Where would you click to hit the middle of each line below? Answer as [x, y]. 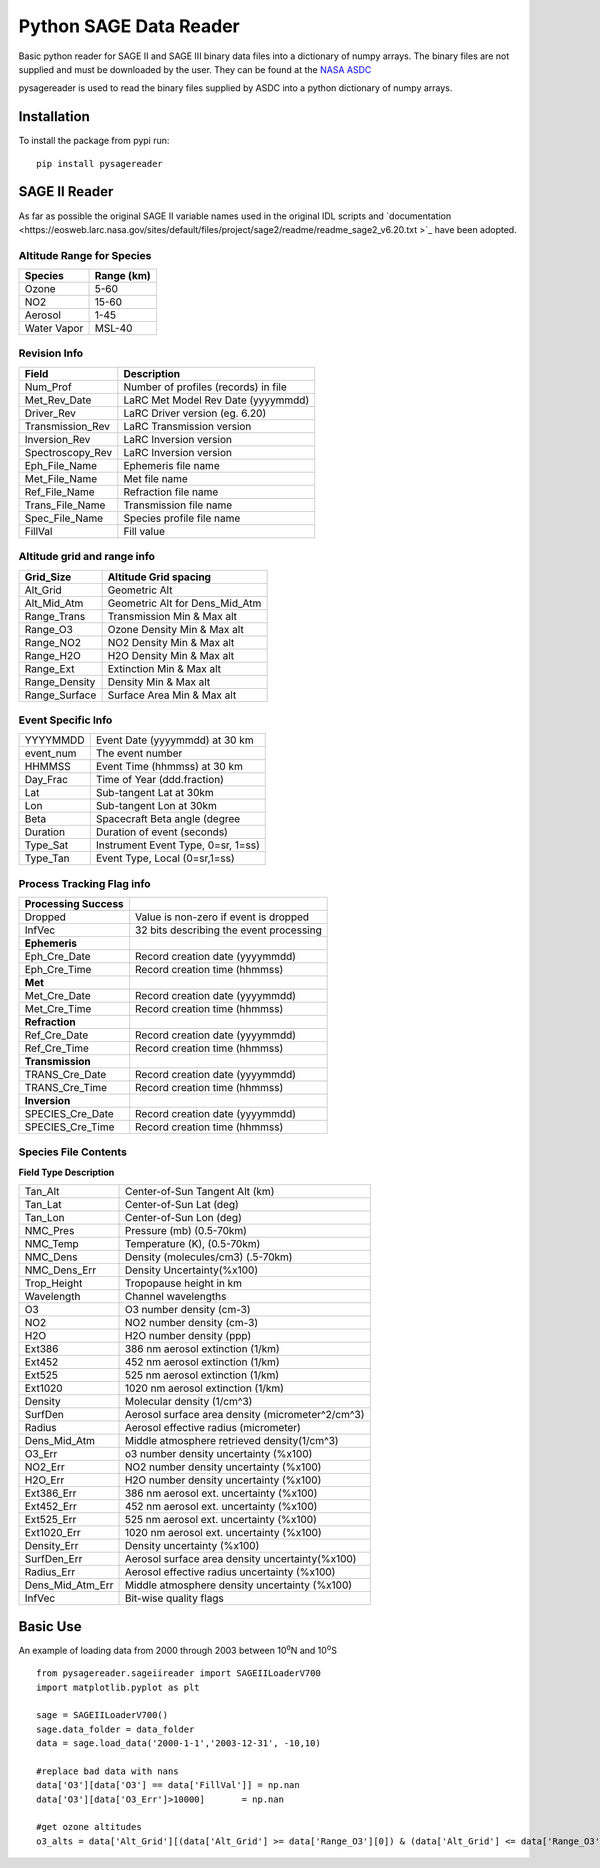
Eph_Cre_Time [58, 970]
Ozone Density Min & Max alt [175, 629]
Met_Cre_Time [58, 1009]
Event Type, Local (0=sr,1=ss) [165, 858]
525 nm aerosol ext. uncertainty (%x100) [220, 1520]
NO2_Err [44, 1467]
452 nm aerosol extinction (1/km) [202, 1362]
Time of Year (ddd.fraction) [160, 780]
